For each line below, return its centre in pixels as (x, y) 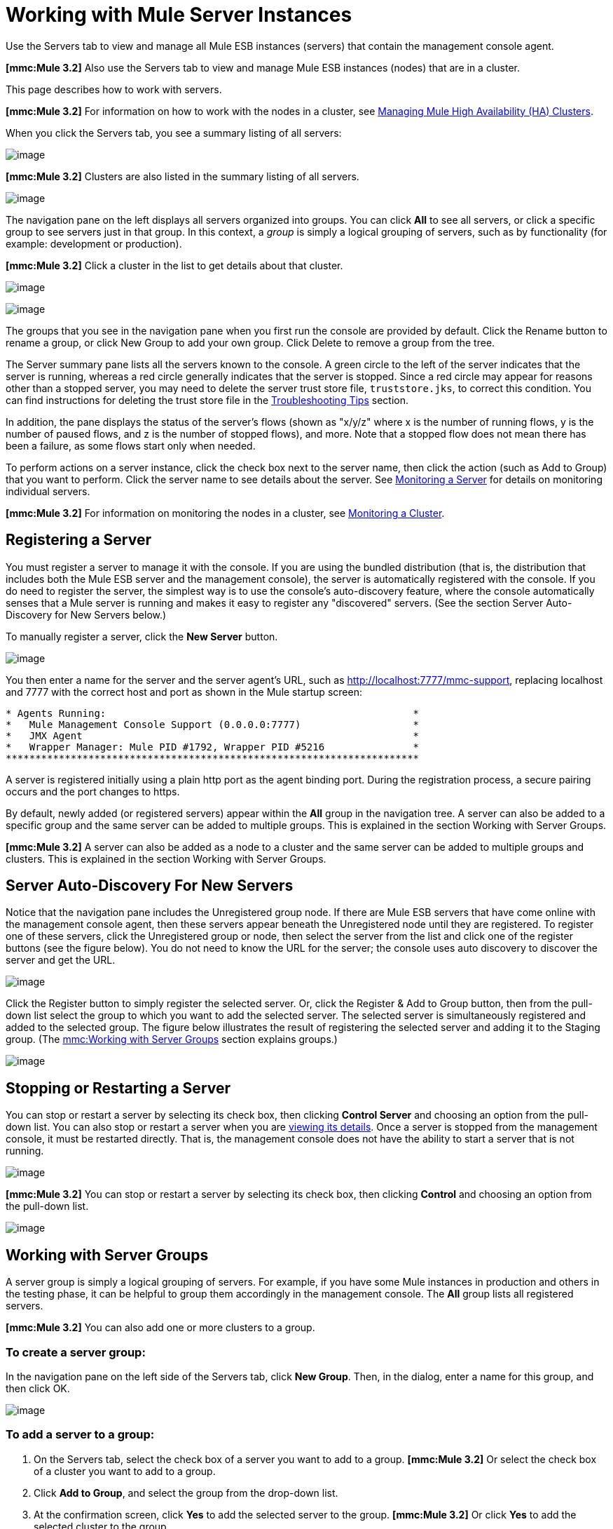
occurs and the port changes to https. (93, 791)
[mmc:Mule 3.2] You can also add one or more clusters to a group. (160, 1328)
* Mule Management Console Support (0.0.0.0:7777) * (213, 724)
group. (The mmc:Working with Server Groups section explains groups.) (172, 1039)
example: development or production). (94, 243)
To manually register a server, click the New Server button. (142, 636)
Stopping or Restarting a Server (118, 1088)
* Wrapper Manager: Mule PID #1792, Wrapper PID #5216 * (213, 747)
